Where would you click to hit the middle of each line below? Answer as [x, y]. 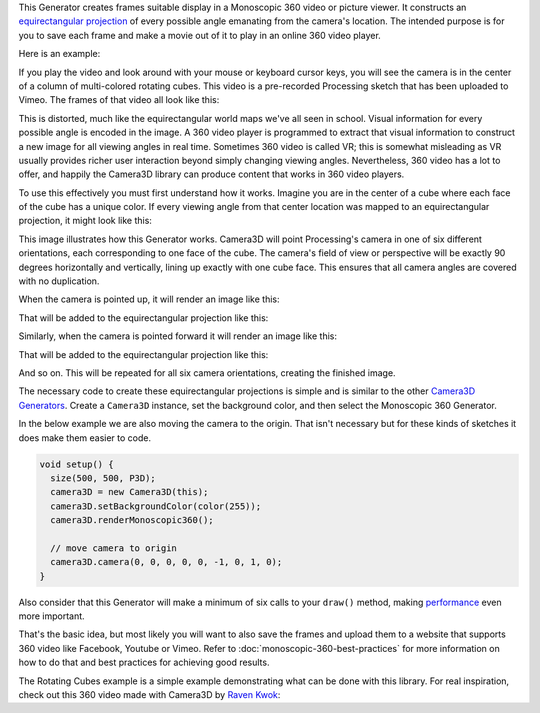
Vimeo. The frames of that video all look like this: [119, 100]
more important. [51, 616]
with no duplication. [59, 281]
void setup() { [76, 464]
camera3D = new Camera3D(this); [129, 492]
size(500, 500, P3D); [103, 478]
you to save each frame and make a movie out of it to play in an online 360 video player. [200, 35]
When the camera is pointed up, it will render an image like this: [149, 299]
